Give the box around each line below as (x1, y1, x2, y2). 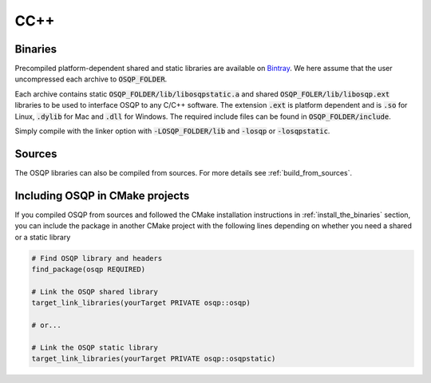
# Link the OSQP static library (31, 343, 159, 352)
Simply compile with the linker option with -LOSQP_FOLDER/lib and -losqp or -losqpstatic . (14, 126, 330, 136)
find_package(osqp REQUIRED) (31, 264, 146, 274)
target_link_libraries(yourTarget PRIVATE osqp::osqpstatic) (31, 354, 276, 363)
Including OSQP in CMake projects (14, 188, 190, 203)
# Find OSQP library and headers (31, 254, 163, 263)
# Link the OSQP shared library (31, 287, 159, 296)
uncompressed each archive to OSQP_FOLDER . (14, 74, 168, 84)
